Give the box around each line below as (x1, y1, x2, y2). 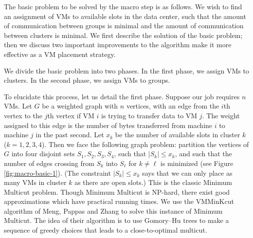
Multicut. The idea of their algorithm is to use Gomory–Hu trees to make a (4, 215, 229, 225)
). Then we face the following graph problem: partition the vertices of (42, 139, 249, 149)
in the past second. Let (36, 129, 104, 140)
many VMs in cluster (4, 177, 67, 187)
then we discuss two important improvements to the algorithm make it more (4, 39, 232, 50)
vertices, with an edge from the (126, 101, 219, 111)
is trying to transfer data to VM (101, 110, 198, 120)
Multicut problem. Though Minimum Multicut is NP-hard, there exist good (4, 186, 230, 197)
